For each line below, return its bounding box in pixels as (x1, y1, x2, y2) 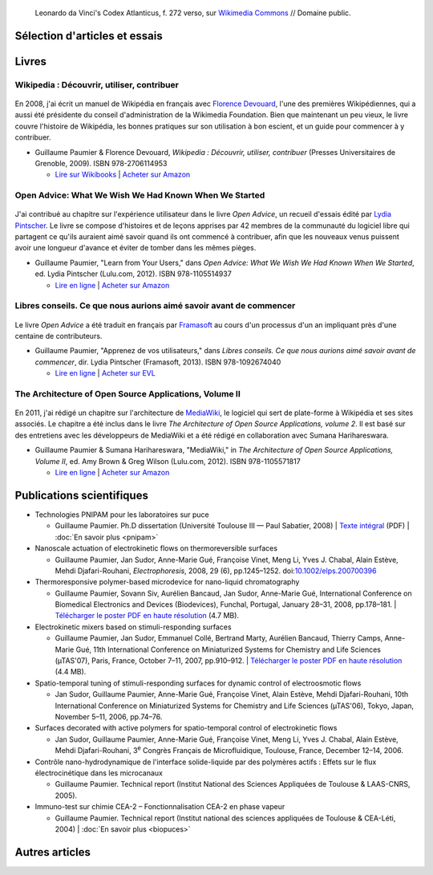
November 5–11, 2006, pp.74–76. (55, 711, 163, 722)
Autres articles (14, 845, 91, 859)
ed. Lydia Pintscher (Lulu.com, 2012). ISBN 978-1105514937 (34, 269, 232, 279)
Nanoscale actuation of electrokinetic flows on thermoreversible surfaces (34, 543, 278, 553)
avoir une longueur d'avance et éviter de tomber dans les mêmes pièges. (14, 243, 257, 253)
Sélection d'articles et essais (14, 29, 164, 43)
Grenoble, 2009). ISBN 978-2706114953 (34, 158, 168, 168)
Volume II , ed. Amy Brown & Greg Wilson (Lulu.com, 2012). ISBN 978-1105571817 (34, 456, 301, 466)
